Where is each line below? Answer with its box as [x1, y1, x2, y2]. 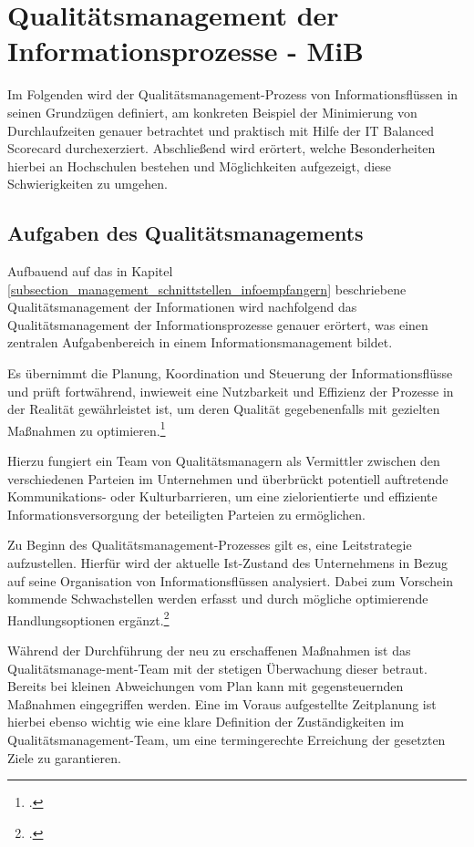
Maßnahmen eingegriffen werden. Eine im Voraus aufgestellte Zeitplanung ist [7, 694, 437, 713]
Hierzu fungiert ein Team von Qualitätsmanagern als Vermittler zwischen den [7, 451, 440, 470]
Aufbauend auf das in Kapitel [7, 262, 173, 281]
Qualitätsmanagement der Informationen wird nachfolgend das [7, 297, 357, 316]
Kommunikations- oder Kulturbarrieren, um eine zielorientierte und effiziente [7, 487, 438, 506]
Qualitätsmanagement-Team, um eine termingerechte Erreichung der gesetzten [7, 730, 446, 749]
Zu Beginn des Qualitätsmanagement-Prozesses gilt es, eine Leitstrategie [7, 535, 412, 554]
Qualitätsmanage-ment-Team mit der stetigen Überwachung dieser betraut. [7, 658, 428, 677]
